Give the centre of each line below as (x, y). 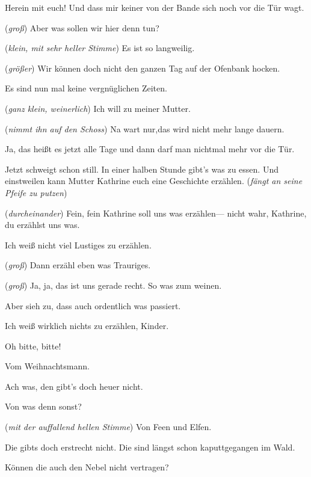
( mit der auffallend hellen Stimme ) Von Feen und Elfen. (108, 427)
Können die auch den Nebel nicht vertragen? (87, 467)
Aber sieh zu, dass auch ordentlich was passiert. (93, 305)
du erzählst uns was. (42, 225)
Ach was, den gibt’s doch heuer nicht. (74, 386)
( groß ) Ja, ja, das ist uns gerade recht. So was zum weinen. (113, 285)
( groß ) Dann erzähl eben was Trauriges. (78, 265)
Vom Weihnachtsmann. (47, 366)
